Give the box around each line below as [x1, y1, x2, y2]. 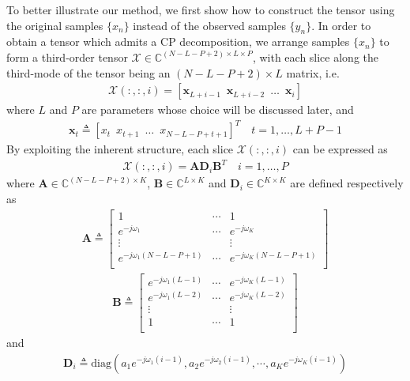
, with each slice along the [252, 48, 378, 65]
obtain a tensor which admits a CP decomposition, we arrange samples [6, 33, 350, 50]
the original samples [6, 17, 103, 33]
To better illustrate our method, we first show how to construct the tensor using [6, 2, 395, 17]
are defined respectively [290, 175, 404, 191]
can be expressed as [292, 141, 388, 157]
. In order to [311, 17, 371, 33]
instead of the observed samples [133, 17, 286, 33]
